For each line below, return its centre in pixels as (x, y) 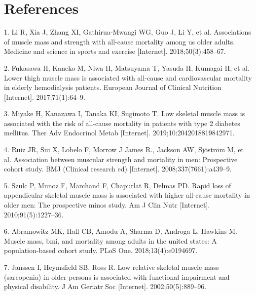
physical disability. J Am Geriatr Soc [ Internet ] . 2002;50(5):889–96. (105, 286)
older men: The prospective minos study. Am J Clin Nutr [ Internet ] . (107, 205)
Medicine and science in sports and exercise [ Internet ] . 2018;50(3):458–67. (115, 51)
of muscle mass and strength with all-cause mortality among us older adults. (120, 41)
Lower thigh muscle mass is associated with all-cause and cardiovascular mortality (128, 77)
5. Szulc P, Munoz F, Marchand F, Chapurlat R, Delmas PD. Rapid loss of (118, 185)
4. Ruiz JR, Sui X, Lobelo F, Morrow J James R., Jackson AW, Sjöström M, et (124, 149)
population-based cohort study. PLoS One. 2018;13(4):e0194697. (101, 250)
